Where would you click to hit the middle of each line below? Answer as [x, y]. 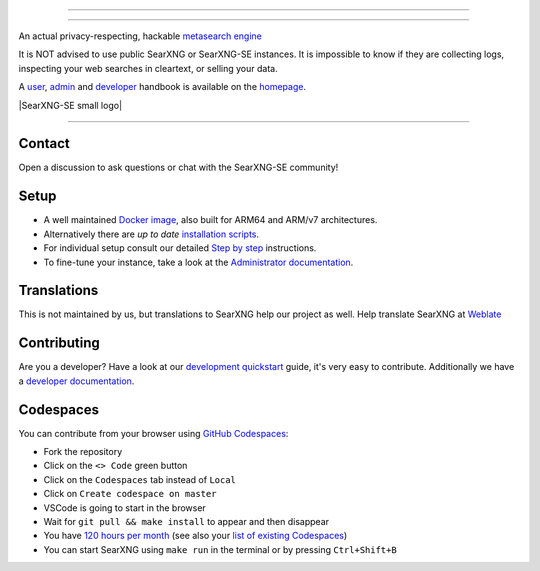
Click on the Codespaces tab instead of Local [140, 479]
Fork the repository [83, 452]
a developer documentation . [76, 381]
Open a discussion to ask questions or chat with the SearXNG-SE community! [178, 167]
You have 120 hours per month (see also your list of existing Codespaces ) [195, 536]
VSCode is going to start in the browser [125, 507]
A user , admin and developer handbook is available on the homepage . [162, 87]
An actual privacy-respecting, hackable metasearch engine [140, 36]
